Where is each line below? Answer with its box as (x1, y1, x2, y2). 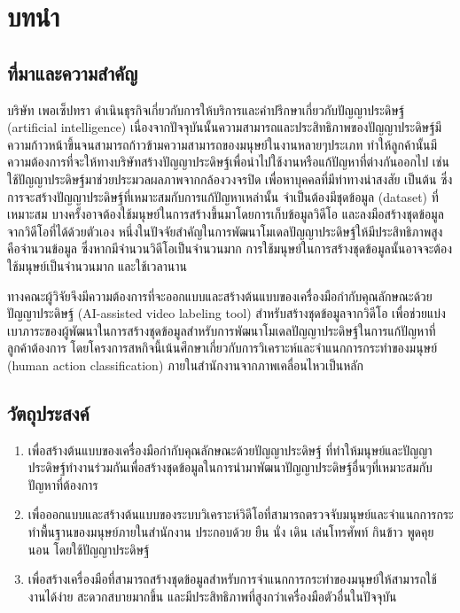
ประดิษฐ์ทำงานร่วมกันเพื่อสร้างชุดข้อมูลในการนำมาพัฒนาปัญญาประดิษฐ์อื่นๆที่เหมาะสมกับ (27, 458, 433, 477)
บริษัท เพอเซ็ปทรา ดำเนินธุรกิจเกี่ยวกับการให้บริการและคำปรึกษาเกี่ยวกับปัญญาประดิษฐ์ (7, 100, 405, 119)
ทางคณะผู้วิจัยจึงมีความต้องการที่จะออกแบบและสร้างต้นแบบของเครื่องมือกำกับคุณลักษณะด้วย (7, 286, 433, 305)
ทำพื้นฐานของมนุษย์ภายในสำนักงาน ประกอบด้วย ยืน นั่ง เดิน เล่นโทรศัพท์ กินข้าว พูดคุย (27, 523, 434, 541)
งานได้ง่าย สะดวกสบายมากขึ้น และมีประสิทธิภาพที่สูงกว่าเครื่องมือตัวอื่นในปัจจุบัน (27, 586, 397, 605)
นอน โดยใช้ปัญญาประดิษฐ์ (27, 539, 150, 558)
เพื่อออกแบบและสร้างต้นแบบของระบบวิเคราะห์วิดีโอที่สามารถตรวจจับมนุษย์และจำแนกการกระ (27, 505, 454, 524)
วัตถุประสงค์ (7, 399, 90, 426)
